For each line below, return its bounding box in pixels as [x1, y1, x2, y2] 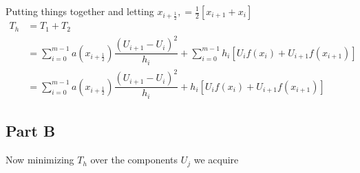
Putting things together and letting [6, 4, 154, 18]
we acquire [193, 152, 239, 167]
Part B [6, 120, 56, 141]
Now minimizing [6, 152, 74, 167]
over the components [90, 152, 178, 167]
